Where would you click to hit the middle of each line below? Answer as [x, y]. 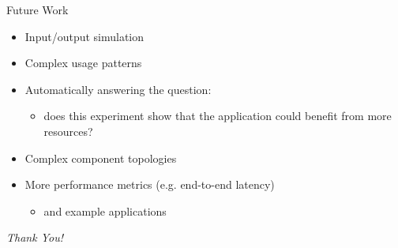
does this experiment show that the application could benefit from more [218, 116]
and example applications [105, 210]
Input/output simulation [84, 36]
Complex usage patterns [83, 63]
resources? [68, 131]
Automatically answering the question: [118, 89]
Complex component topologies [101, 158]
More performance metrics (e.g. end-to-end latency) [150, 184]
